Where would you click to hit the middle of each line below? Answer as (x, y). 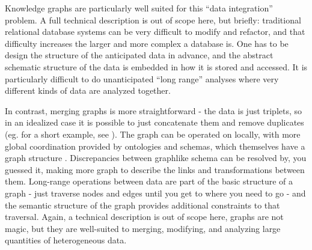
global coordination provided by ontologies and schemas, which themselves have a (155, 146)
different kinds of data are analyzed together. (88, 90)
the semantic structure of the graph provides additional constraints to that (142, 205)
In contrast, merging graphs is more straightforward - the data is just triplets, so (154, 110)
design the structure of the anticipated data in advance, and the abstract (139, 55)
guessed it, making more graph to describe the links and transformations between (155, 169)
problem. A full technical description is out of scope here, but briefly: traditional (153, 20)
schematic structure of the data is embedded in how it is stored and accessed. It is (156, 66)
